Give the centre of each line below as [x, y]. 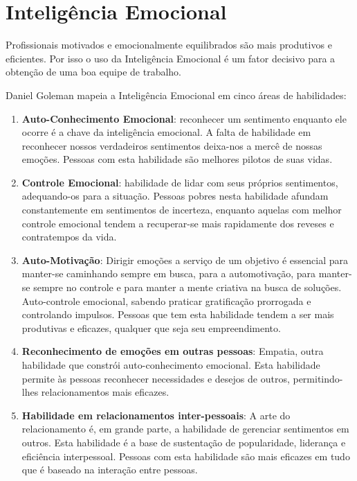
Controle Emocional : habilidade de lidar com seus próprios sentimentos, [180, 182]
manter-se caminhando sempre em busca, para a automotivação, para [169, 273]
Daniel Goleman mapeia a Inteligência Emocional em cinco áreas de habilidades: [176, 95]
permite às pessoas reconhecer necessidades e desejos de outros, [156, 378]
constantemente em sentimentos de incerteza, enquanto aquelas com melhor [182, 210]
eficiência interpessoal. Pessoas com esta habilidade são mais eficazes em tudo [186, 456]
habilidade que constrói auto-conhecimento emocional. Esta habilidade [171, 365]
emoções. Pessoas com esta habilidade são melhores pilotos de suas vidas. [177, 159]
